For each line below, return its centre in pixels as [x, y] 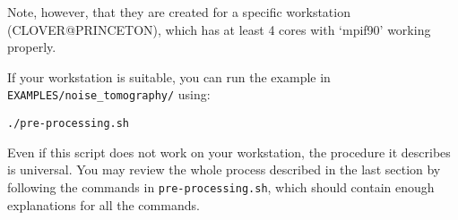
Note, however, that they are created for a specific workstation [179, 12]
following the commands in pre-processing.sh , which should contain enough [221, 186]
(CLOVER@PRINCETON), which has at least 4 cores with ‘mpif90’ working [219, 29]
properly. [32, 47]
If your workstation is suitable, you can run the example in [169, 76]
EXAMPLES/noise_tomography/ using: [109, 94]
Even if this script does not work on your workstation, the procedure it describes [229, 152]
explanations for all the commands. [104, 204]
